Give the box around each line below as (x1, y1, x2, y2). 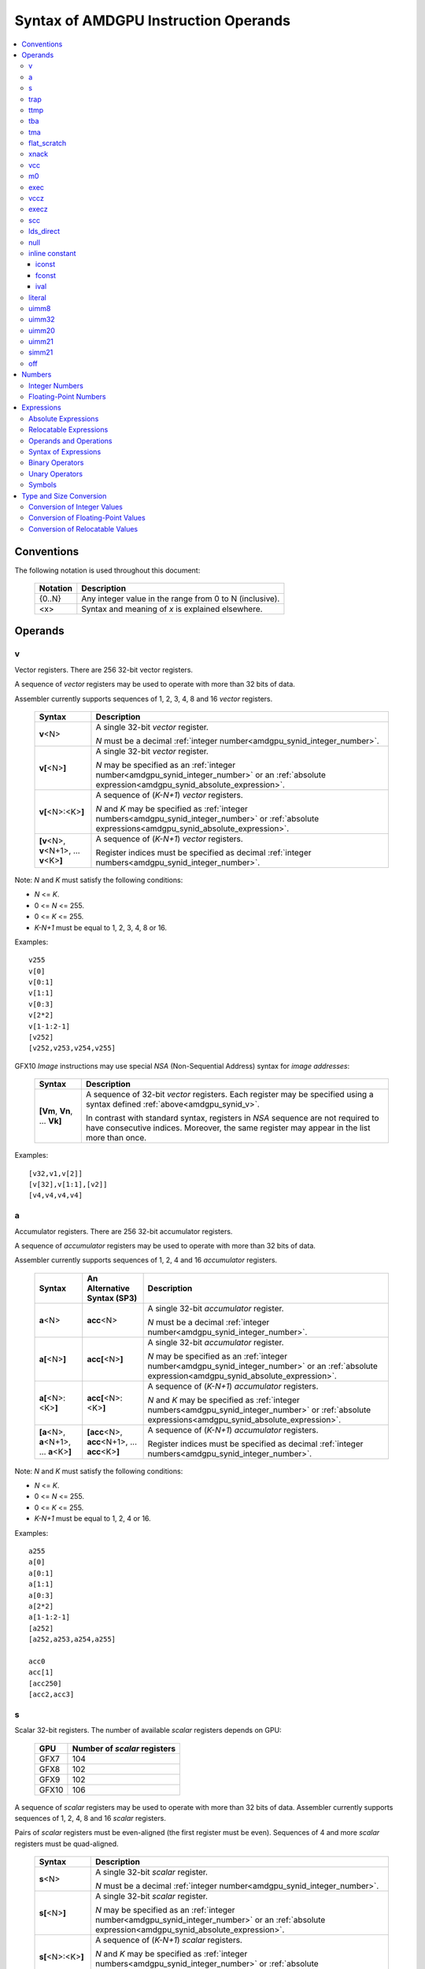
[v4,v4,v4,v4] (28, 1191, 83, 1200)
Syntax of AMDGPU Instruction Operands (14, 12, 291, 29)
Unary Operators (28, 469, 83, 478)
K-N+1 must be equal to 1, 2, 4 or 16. (34, 1514, 151, 1523)
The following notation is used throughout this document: (14, 565, 201, 575)
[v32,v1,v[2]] (28, 1169, 83, 1177)
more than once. (85, 1133, 147, 1144)
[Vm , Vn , (39, 1106, 73, 1117)
